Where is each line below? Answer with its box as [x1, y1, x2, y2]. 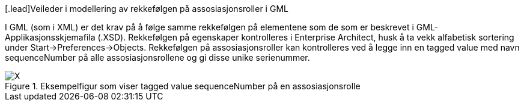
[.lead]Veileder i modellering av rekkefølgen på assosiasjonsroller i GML [5, 4, 288, 14]
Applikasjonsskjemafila [5, 32, 96, 42]
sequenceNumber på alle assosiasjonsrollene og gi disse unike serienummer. [5, 52, 310, 63]
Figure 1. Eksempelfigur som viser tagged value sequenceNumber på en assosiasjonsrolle [5, 81, 361, 91]
